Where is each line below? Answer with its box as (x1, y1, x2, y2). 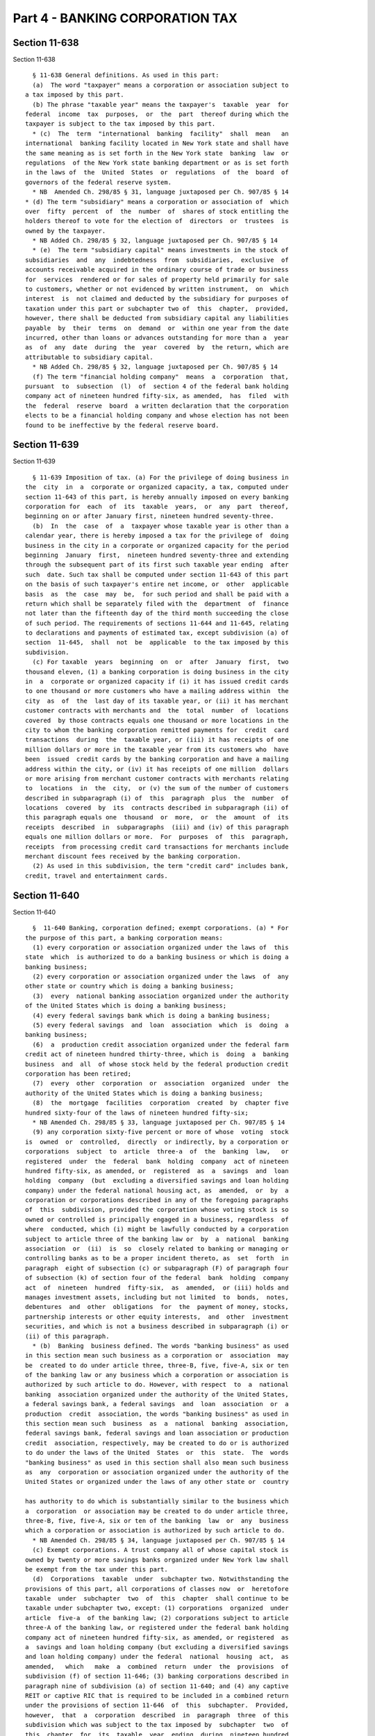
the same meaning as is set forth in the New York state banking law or (25, 149, 289, 157)
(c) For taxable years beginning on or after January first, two (32, 658, 289, 666)
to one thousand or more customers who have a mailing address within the (25, 687, 289, 695)
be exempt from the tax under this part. (25, 1565, 168, 1573)
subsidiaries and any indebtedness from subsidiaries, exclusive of (25, 256, 289, 264)
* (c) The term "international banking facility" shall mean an (32, 129, 289, 137)
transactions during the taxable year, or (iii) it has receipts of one (25, 736, 289, 744)
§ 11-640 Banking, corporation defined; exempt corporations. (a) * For (32, 924, 289, 932)
